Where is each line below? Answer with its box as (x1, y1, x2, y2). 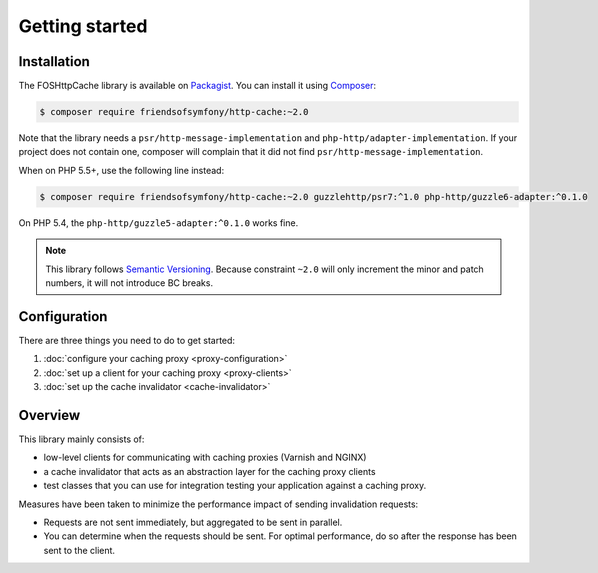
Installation (18, 53, 90, 70)
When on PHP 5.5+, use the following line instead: (18, 164, 225, 176)
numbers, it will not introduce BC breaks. (45, 276, 214, 289)
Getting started (18, 15, 148, 37)
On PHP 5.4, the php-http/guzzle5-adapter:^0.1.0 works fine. (18, 216, 299, 229)
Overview (18, 406, 81, 424)
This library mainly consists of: (18, 433, 145, 445)
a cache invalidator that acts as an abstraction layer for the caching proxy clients (43, 465, 376, 477)
